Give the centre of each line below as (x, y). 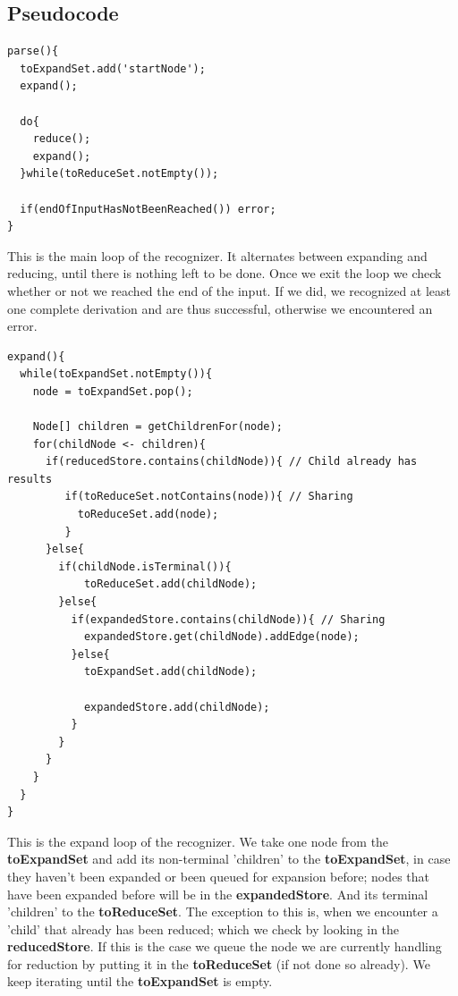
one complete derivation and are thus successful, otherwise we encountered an (220, 308)
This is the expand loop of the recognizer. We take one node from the (198, 841)
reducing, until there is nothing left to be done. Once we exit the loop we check (225, 273)
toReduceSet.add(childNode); (170, 584)
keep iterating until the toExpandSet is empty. (140, 981)
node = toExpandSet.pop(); (113, 391)
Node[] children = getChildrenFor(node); (157, 427)
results (30, 479)
